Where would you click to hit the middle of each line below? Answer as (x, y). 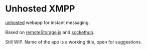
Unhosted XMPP (40, 9)
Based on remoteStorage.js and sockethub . (50, 32)
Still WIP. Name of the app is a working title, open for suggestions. (73, 42)
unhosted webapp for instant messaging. (48, 22)
